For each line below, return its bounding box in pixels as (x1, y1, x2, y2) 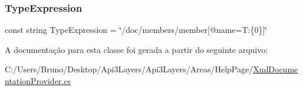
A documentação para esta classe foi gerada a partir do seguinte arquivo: (5, 43, 268, 55)
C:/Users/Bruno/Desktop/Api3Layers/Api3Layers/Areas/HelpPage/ (5, 63, 253, 75)
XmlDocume (253, 63, 298, 75)
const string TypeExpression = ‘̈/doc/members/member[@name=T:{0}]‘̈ (5, 24, 268, 36)
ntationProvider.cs (5, 75, 71, 86)
